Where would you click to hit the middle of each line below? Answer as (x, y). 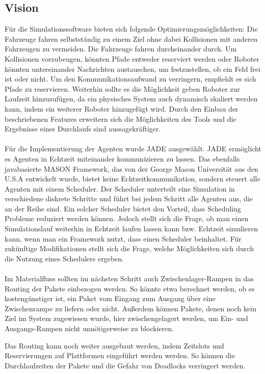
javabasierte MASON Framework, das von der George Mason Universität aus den (131, 168)
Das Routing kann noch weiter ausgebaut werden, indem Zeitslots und (114, 345)
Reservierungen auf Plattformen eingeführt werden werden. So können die (120, 355)
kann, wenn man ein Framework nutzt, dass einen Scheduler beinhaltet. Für (123, 238)
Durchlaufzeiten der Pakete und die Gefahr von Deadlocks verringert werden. (125, 365)
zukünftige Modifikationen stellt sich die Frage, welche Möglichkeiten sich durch (129, 248)
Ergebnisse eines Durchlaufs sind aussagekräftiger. (83, 129)
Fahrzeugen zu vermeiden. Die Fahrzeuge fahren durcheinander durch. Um (121, 49)
